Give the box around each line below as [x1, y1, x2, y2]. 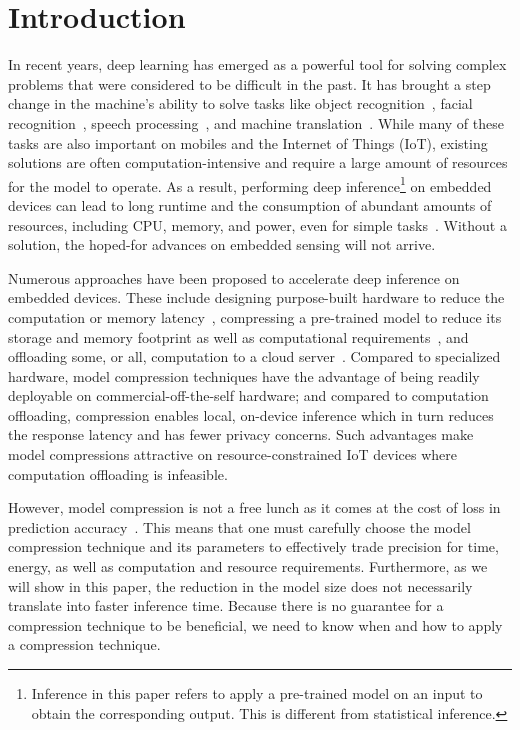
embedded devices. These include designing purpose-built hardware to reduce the [8, 287, 505, 308]
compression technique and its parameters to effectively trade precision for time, [8, 536, 499, 557]
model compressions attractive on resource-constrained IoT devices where [8, 444, 458, 465]
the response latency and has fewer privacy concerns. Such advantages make [8, 424, 474, 445]
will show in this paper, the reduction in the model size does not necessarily [8, 575, 473, 596]
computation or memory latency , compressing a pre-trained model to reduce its [8, 306, 502, 327]
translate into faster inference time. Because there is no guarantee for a [8, 595, 444, 616]
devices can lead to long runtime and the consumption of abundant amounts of [8, 194, 492, 215]
